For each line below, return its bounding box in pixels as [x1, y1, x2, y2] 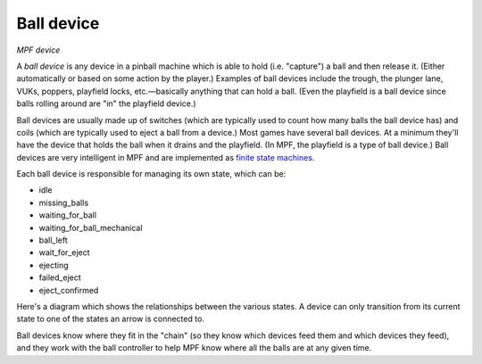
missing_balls [38, 197, 89, 208]
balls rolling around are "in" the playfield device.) [16, 98, 196, 109]
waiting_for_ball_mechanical [38, 222, 143, 233]
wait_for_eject [38, 247, 90, 258]
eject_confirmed [38, 285, 99, 295]
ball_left [38, 235, 69, 245]
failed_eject [38, 272, 82, 283]
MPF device [16, 45, 61, 55]
